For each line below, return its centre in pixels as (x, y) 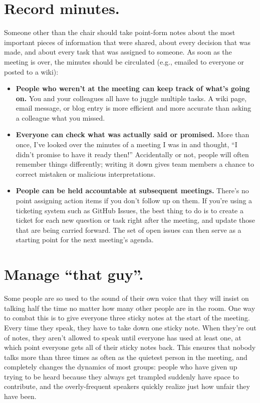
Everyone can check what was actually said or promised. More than (133, 134)
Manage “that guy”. (74, 274)
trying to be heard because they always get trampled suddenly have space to (122, 376)
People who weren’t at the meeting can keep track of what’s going (133, 88)
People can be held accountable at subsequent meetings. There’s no (132, 190)
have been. (20, 396)
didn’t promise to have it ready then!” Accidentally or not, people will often (132, 154)
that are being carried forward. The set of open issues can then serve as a (128, 230)
